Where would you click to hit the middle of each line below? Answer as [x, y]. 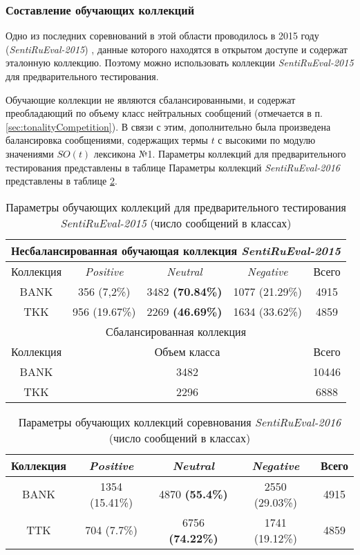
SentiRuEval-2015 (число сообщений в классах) [176, 223]
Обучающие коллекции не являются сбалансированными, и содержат [151, 99]
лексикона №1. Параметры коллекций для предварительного [220, 153]
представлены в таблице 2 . [61, 181]
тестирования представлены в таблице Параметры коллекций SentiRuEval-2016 [173, 167]
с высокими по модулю [267, 140]
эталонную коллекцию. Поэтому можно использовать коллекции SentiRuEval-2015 [180, 63]
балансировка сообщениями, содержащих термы [107, 140]
